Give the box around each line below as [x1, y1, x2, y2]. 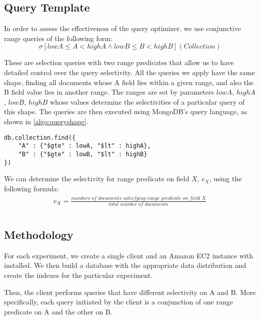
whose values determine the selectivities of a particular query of [49, 96, 245, 107]
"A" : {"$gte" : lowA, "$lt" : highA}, [18, 142, 151, 150]
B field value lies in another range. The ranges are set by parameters [4, 87, 214, 97]
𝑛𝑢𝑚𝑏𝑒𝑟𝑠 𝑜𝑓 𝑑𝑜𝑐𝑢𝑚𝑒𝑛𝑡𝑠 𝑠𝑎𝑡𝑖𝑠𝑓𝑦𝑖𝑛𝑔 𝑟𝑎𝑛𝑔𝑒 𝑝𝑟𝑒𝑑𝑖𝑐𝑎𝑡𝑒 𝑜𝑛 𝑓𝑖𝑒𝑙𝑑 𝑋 [71, 196, 206, 201]
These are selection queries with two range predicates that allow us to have [4, 57, 234, 68]
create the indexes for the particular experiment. [4, 269, 152, 280]
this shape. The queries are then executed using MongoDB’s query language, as [4, 106, 247, 117]
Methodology [4, 226, 73, 242]
